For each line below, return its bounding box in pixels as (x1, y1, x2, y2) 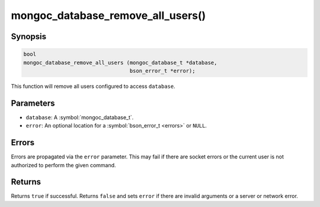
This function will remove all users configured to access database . (11, 82, 175, 90)
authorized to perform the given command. (11, 161, 116, 168)
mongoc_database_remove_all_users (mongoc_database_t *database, (23, 59, 217, 66)
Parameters (11, 98, 55, 108)
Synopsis (11, 31, 47, 42)
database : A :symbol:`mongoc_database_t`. (25, 113, 134, 121)
